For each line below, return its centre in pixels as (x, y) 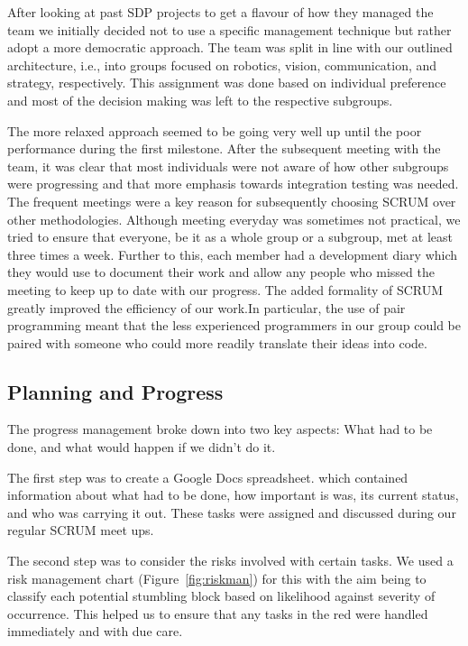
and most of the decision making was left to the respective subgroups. (200, 100)
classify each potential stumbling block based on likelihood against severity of (221, 596)
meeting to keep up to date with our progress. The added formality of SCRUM (225, 289)
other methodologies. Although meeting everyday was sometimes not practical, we (234, 219)
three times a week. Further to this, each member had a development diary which (233, 254)
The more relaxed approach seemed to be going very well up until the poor (215, 130)
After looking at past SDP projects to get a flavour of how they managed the (220, 12)
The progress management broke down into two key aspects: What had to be (220, 429)
